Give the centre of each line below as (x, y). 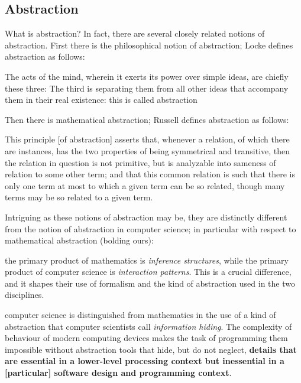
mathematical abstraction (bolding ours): (79, 240)
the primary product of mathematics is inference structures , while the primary (147, 260)
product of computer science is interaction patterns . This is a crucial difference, (148, 272)
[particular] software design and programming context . (118, 373)
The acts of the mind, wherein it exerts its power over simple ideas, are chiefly (147, 76)
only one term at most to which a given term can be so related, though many (145, 185)
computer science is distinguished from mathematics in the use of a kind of (140, 315)
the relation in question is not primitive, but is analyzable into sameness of (140, 162)
